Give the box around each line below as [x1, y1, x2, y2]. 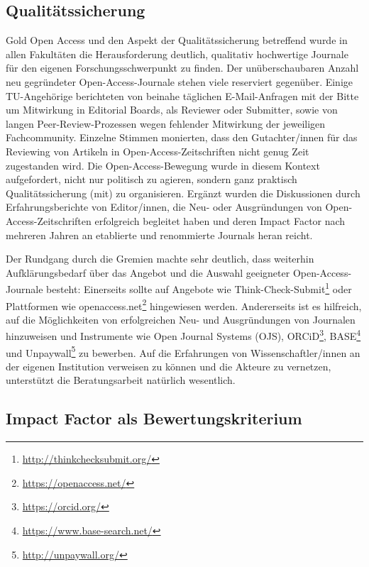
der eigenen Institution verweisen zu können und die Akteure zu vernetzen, [6, 358, 331, 373]
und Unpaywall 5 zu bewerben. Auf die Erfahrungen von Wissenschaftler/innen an [6, 343, 360, 360]
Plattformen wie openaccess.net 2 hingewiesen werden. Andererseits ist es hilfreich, [6, 296, 362, 313]
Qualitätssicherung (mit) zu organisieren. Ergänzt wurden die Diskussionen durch [6, 185, 360, 200]
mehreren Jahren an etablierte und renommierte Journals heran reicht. [6, 227, 313, 242]
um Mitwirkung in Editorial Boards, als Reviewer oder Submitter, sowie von [6, 102, 338, 117]
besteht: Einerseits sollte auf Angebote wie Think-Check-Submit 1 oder [46, 280, 352, 296]
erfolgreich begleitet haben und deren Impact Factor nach [94, 213, 346, 228]
